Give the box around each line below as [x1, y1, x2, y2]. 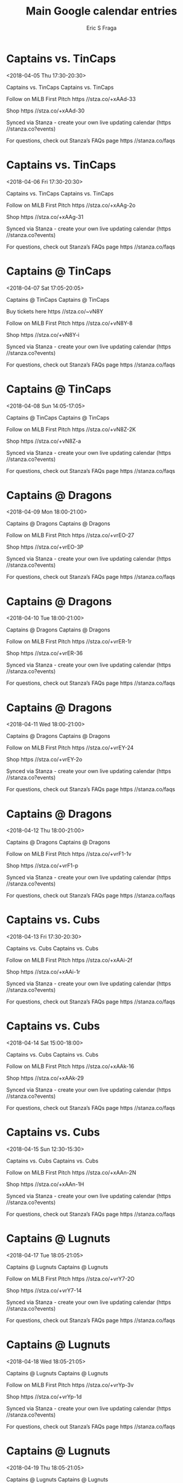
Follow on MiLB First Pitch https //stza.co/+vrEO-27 [6, 532, 135, 539]
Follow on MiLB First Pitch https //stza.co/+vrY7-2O [6, 1275, 135, 1282]
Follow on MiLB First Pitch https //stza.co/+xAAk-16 [6, 1063, 135, 1070]
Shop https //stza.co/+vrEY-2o [6, 756, 83, 763]
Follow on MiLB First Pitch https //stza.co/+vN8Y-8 [6, 319, 133, 327]
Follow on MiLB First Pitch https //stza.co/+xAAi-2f [6, 957, 133, 964]
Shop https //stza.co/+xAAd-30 [6, 107, 85, 114]
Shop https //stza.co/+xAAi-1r [6, 968, 80, 976]
